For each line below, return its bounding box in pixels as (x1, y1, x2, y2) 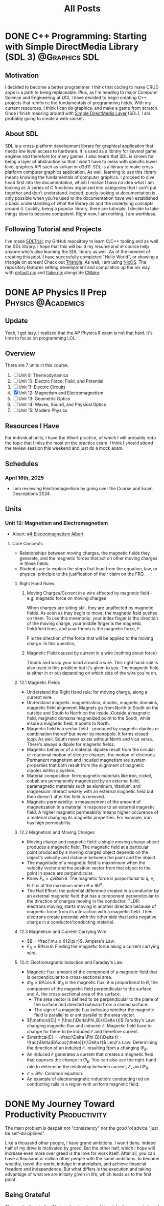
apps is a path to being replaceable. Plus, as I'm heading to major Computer (5, 90, 158, 95)
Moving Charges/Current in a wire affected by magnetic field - (26, 590, 153, 596)
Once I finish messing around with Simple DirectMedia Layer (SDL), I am (5, 110, 151, 116)
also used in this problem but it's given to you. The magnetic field (26, 665, 159, 671)
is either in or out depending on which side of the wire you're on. (26, 670, 158, 676)
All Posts (64, 3, 101, 14)
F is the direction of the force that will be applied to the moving (26, 635, 153, 641)
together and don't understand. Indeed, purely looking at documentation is (5, 190, 156, 196)
